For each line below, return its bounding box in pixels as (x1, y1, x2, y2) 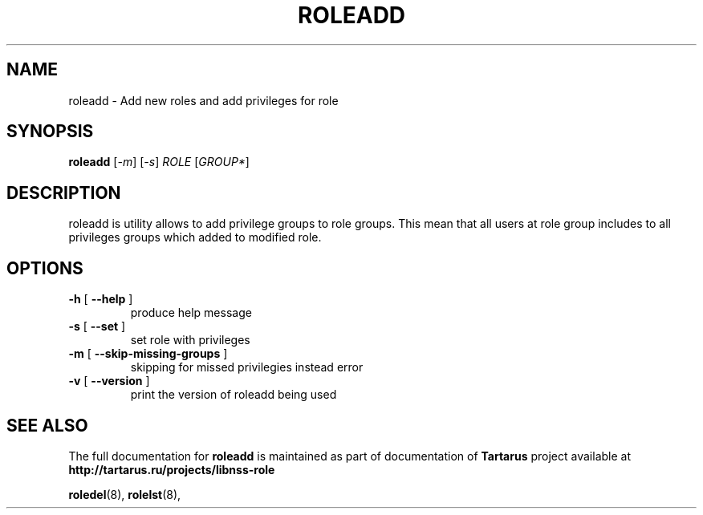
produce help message (130, 306, 252, 320)
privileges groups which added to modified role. (68, 230, 322, 245)
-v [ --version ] (68, 374, 150, 388)
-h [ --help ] (68, 292, 133, 306)
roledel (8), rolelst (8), (68, 487, 181, 501)
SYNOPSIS (6, 121, 94, 142)
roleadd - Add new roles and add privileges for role (68, 93, 339, 107)
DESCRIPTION (6, 182, 121, 203)
